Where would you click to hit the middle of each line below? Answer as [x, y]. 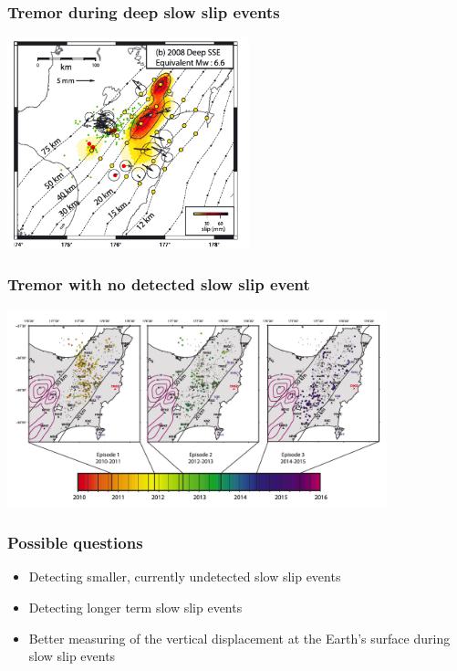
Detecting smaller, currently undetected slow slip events [185, 577]
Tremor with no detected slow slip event [159, 284]
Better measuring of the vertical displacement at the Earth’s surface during [239, 638]
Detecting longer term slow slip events [135, 607]
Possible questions [75, 543]
